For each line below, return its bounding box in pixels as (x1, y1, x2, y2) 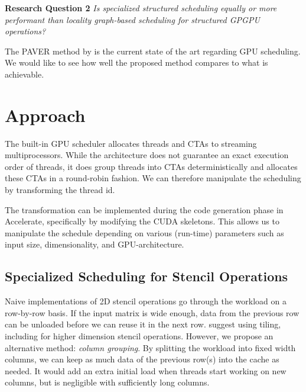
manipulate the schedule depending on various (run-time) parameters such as (5, 226, 284, 239)
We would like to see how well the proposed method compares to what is (5, 56, 268, 69)
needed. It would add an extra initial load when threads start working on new (5, 364, 287, 377)
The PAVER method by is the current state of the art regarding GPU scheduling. (5, 44, 301, 57)
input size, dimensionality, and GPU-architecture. (5, 238, 184, 250)
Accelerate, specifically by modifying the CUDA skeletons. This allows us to (5, 215, 279, 227)
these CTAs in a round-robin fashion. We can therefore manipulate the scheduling (5, 172, 301, 184)
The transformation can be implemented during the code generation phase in (5, 203, 284, 216)
